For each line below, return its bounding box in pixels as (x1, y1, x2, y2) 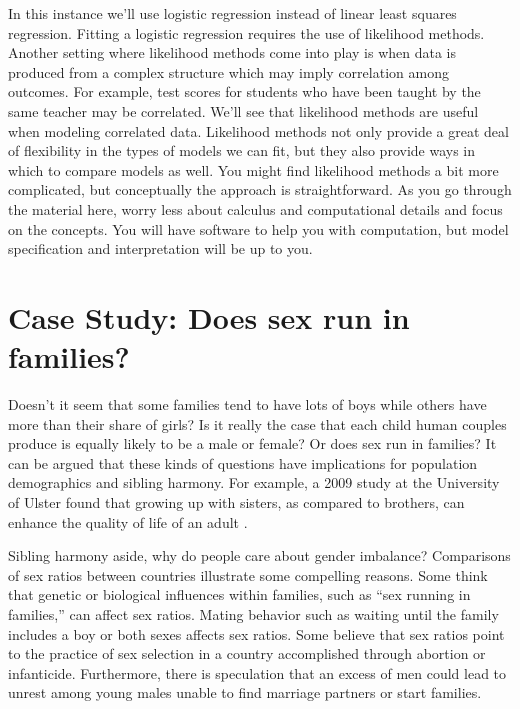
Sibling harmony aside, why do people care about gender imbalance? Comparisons (8, 545, 511, 566)
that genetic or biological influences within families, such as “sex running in (8, 584, 471, 605)
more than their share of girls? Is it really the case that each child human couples (8, 413, 507, 434)
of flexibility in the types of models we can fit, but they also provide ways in (8, 140, 476, 161)
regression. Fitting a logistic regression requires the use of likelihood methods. (8, 22, 485, 43)
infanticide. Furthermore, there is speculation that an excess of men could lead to (8, 662, 507, 683)
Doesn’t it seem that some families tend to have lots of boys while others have (8, 394, 487, 415)
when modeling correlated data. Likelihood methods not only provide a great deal (8, 120, 509, 141)
